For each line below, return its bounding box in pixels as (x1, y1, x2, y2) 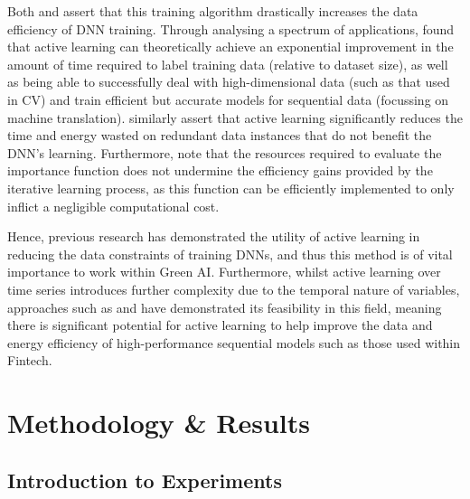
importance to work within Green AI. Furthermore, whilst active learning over (7, 262, 441, 281)
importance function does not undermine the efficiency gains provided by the (7, 161, 433, 180)
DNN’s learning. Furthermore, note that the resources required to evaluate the (7, 143, 442, 162)
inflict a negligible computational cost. (7, 196, 220, 215)
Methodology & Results (7, 404, 311, 441)
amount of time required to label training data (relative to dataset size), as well (7, 54, 448, 73)
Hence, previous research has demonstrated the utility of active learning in (7, 227, 420, 246)
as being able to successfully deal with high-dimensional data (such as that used (7, 72, 450, 91)
